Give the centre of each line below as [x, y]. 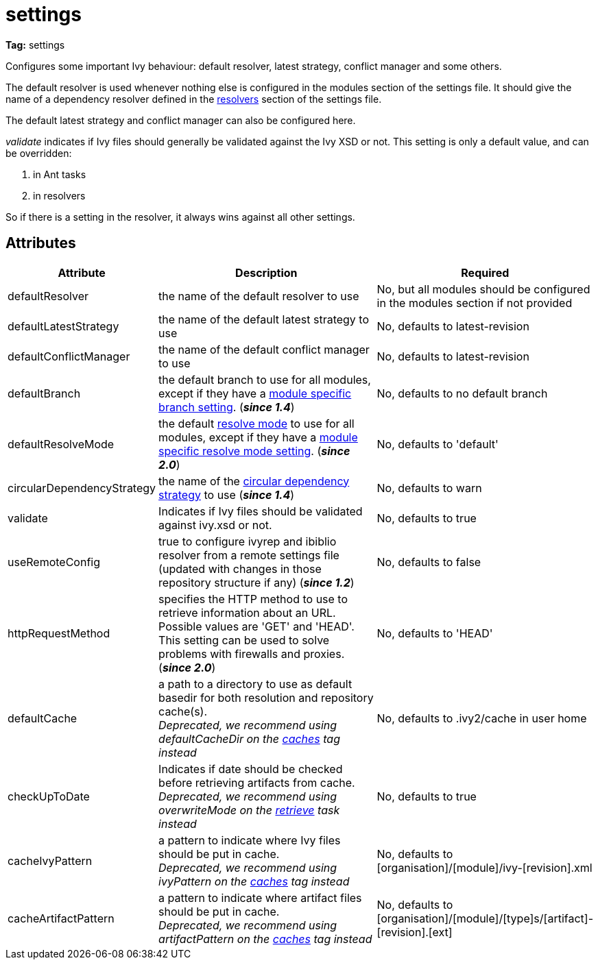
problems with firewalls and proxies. [252, 653]
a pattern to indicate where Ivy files [250, 840]
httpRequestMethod [59, 633]
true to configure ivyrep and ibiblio [248, 541]
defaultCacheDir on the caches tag [249, 738]
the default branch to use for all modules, [265, 379]
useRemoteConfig [54, 562]
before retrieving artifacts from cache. [257, 782]
